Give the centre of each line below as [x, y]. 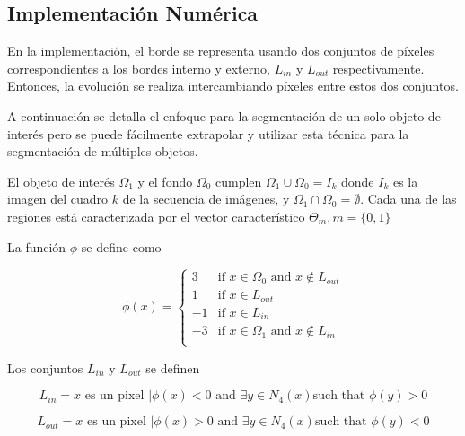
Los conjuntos [45, 367]
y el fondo [165, 181]
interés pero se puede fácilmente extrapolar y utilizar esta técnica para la [208, 133]
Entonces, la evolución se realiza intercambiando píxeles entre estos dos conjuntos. [233, 86]
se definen [173, 367]
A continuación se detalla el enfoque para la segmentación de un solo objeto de [224, 115]
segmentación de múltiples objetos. [103, 151]
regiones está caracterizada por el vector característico [156, 216]
